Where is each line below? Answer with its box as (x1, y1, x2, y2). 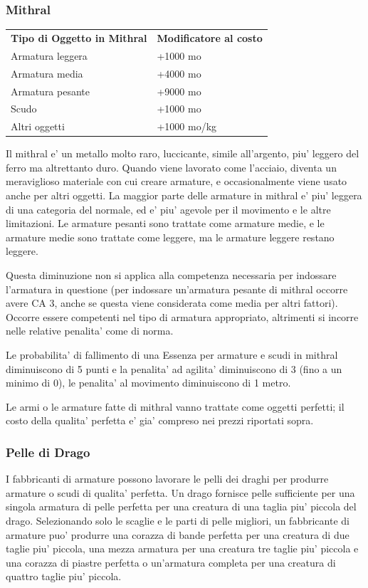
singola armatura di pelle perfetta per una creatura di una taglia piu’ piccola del (6, 499, 357, 514)
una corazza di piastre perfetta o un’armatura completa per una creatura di (6, 555, 336, 569)
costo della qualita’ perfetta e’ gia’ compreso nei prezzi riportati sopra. (6, 413, 314, 428)
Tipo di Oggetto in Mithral (11, 30, 147, 45)
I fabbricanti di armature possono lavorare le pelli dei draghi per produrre (6, 471, 329, 486)
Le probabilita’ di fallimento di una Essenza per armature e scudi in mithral (6, 347, 338, 362)
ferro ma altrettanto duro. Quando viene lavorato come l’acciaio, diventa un (6, 159, 337, 174)
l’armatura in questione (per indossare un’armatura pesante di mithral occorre (6, 281, 348, 296)
